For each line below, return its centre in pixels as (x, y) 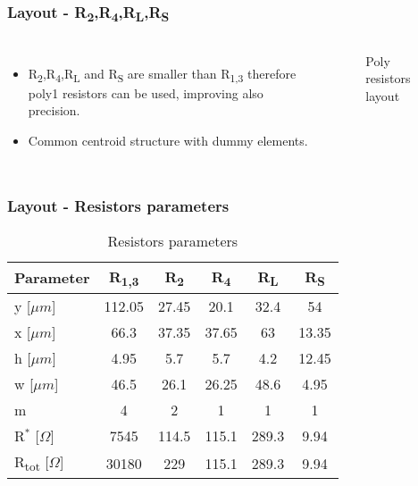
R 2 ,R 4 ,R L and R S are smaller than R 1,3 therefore (162, 74)
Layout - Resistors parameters (118, 205)
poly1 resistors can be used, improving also (146, 92)
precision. (54, 110)
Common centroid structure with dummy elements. (168, 140)
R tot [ (32, 463)
